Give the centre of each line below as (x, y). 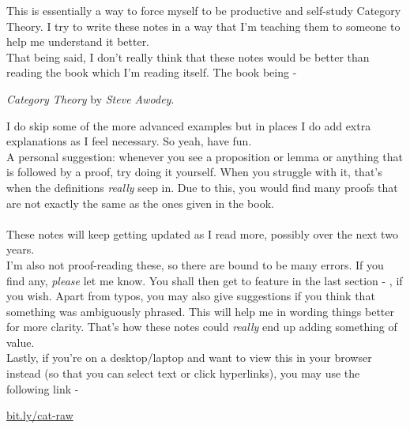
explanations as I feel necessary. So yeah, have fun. (129, 141)
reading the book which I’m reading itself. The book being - (152, 72)
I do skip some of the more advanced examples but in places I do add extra (189, 125)
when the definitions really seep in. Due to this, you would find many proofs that (202, 187)
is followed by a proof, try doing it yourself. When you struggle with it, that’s (194, 172)
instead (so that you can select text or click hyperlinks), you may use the (183, 373)
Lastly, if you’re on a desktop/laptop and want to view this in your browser (189, 357)
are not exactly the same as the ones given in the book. (140, 203)
